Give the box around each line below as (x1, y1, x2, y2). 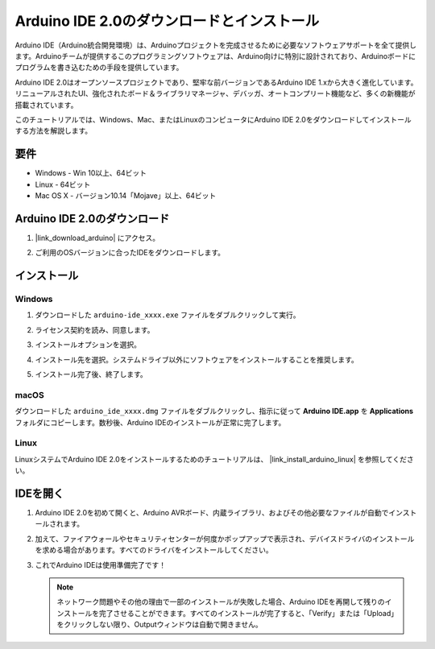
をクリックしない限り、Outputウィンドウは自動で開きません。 (56, 620, 263, 630)
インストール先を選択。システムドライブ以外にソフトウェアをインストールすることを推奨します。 (35, 354, 358, 364)
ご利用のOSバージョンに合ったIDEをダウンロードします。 (35, 248, 226, 258)
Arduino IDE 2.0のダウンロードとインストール (14, 12, 320, 30)
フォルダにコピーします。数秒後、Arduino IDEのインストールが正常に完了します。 (14, 417, 286, 427)
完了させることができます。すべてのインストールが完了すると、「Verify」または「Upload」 (98, 608, 395, 618)
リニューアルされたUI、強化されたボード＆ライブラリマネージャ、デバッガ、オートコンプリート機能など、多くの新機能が (14, 89, 416, 98)
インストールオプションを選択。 (35, 340, 141, 349)
